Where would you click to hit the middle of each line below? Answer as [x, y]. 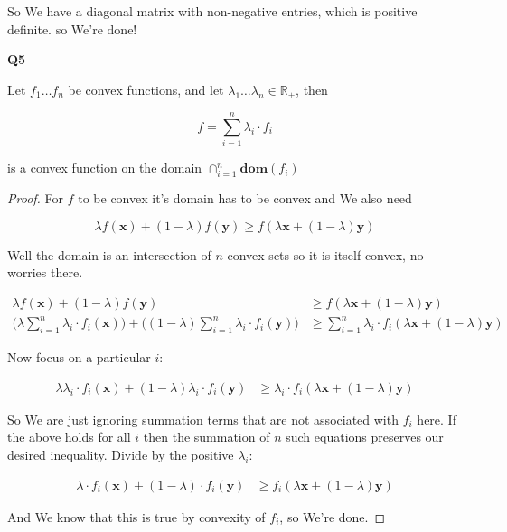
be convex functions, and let [146, 89]
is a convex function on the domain [105, 168]
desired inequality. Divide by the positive [121, 455]
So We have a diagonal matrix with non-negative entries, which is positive [212, 11]
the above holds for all [69, 437]
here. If [437, 419]
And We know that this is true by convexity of [136, 516]
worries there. [45, 272]
